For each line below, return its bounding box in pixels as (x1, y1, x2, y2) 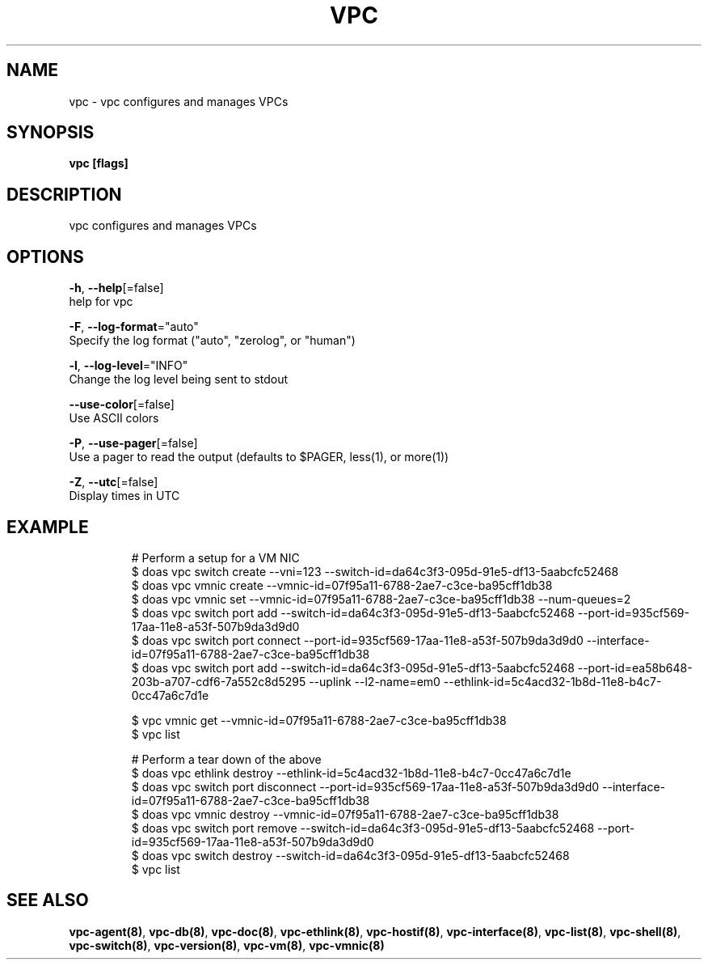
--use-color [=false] (69, 397, 175, 412)
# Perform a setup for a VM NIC (131, 550, 300, 565)
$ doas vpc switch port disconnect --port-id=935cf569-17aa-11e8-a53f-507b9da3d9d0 (131, 779, 600, 794)
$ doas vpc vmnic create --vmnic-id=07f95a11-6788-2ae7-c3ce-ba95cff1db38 (131, 578, 553, 592)
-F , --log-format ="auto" (69, 320, 199, 334)
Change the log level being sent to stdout (69, 372, 289, 387)
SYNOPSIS (6, 122, 95, 143)
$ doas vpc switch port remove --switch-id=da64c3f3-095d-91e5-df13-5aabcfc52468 (131, 820, 595, 835)
